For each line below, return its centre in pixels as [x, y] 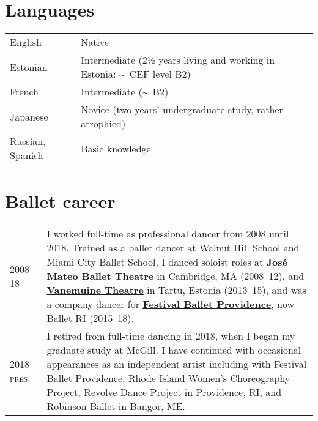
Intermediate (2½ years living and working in [178, 60]
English [26, 42]
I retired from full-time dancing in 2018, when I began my [171, 336]
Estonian [29, 67]
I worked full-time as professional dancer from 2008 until [168, 234]
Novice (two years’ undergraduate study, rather [182, 110]
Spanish [27, 155]
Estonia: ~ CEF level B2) [136, 74]
